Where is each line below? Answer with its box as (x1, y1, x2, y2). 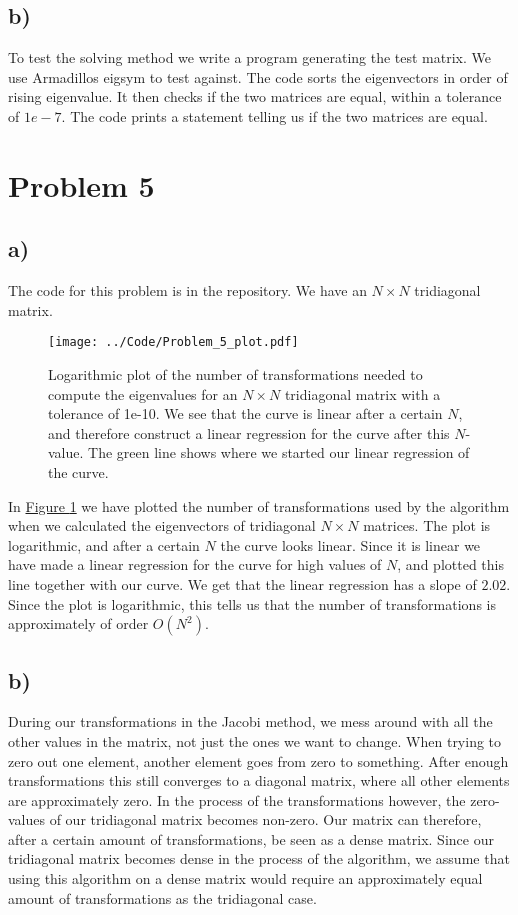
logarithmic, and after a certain (8, 534, 200, 555)
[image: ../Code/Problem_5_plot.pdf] (48, 335, 299, 350)
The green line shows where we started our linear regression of (88, 442, 470, 463)
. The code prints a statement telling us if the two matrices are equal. (61, 105, 488, 126)
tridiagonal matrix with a (284, 383, 441, 404)
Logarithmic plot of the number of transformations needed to (48, 364, 423, 384)
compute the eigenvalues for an (48, 383, 238, 404)
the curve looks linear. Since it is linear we (220, 534, 481, 555)
